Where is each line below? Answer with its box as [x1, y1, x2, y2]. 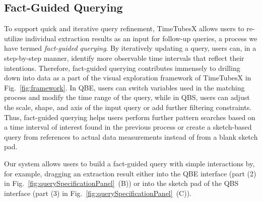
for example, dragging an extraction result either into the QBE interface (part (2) [4, 168, 256, 178]
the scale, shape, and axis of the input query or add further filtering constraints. [4, 102, 252, 112]
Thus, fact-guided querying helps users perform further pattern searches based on [4, 112, 255, 122]
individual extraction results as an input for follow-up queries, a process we [25, 33, 257, 43]
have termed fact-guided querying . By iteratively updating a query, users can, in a [4, 43, 256, 53]
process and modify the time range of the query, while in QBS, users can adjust [4, 92, 250, 103]
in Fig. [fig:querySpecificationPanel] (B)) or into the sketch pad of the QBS [4, 178, 239, 188]
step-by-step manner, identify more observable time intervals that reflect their [4, 52, 244, 63]
